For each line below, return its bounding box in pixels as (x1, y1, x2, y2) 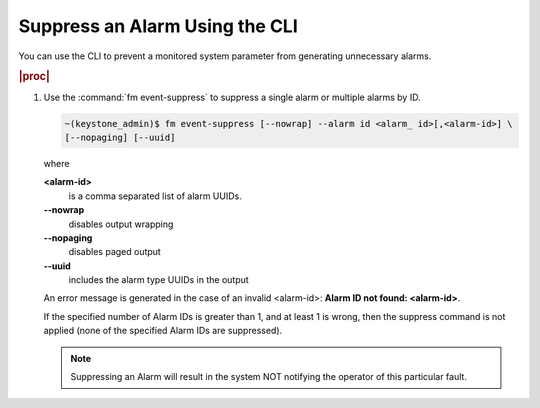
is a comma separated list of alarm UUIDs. (68, 190, 242, 202)
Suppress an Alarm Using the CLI (18, 15, 299, 37)
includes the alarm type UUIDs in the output (68, 274, 249, 286)
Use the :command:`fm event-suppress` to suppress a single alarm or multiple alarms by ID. (43, 91, 421, 103)
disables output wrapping (68, 218, 174, 230)
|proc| (18, 70, 50, 84)
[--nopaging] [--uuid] (64, 131, 176, 143)
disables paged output (68, 246, 162, 258)
